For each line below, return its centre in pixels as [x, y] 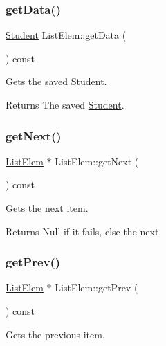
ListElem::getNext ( [97, 161]
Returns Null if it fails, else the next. [84, 231]
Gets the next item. [47, 208]
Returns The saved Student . [65, 104]
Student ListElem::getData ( [66, 35]
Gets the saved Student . [56, 81]
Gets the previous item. [55, 334]
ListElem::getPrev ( [96, 288]
